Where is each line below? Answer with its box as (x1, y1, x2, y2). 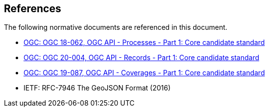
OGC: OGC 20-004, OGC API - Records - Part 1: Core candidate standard (24, 53, 259, 62)
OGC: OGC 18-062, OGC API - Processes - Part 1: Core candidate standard (24, 38, 265, 47)
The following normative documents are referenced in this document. (4, 23, 227, 32)
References (4, 2, 61, 15)
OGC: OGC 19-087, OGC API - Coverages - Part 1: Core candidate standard (24, 68, 265, 77)
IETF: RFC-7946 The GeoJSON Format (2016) (24, 84, 171, 92)
